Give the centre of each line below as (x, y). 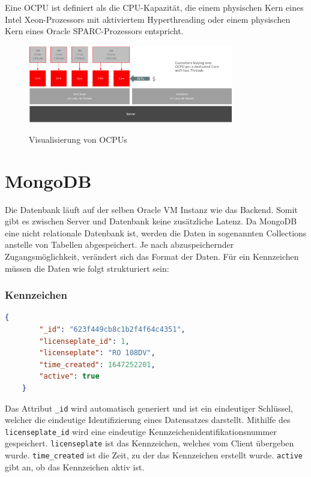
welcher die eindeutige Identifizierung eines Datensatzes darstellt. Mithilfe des (148, 420)
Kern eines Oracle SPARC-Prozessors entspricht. (94, 31)
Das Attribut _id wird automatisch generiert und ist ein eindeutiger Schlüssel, (149, 408)
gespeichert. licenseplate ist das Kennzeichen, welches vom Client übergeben (149, 443)
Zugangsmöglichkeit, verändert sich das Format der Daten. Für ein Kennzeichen (152, 256)
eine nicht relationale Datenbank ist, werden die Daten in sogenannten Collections (156, 232)
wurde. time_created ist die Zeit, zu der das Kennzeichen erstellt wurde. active (154, 455)
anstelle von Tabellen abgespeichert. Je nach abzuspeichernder (119, 244)
